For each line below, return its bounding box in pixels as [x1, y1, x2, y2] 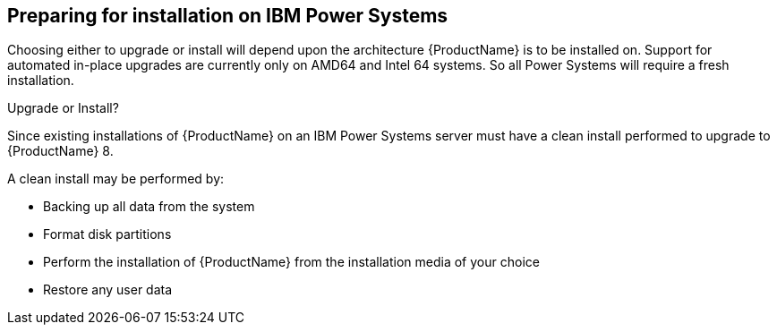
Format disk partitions [43, 226, 172, 243]
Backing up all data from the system [43, 199, 255, 215]
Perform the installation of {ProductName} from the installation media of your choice [43, 254, 540, 270]
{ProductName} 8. [7, 143, 114, 159]
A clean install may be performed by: [7, 171, 225, 187]
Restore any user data [43, 282, 173, 298]
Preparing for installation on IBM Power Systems [7, 4, 448, 27]
